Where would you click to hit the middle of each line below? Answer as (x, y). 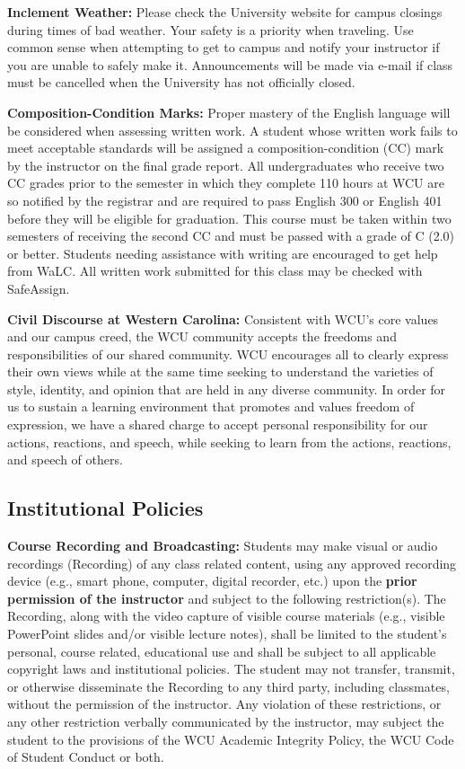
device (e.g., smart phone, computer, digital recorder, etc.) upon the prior (212, 581)
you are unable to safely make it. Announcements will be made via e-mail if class (230, 64)
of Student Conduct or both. (86, 757)
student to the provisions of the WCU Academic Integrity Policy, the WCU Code (231, 739)
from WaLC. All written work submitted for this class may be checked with (215, 271)
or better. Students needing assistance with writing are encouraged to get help (223, 253)
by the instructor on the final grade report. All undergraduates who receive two (226, 165)
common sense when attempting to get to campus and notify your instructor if (224, 47)
